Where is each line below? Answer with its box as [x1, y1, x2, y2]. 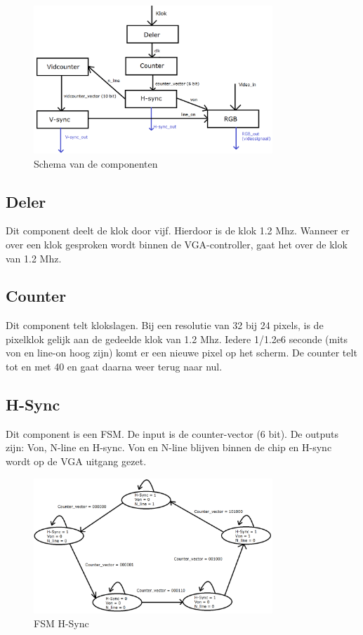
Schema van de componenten [34, 156, 158, 171]
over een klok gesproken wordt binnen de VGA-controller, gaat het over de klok [6, 236, 348, 251]
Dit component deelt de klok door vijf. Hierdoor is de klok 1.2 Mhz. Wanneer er [6, 223, 350, 238]
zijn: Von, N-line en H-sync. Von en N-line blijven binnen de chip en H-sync [6, 440, 332, 455]
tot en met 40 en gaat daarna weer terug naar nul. [6, 359, 223, 374]
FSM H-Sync [34, 615, 89, 630]
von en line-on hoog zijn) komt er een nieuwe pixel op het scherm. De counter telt [6, 345, 357, 360]
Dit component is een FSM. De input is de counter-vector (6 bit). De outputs [6, 426, 338, 441]
